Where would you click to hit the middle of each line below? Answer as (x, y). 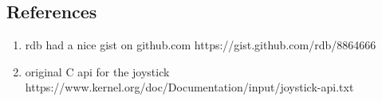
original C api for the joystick (97, 71)
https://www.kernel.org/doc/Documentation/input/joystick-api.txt (189, 87)
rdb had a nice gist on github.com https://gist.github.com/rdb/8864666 (201, 45)
